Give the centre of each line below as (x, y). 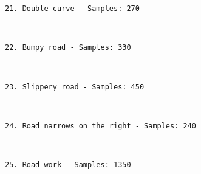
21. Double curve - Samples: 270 (72, 9)
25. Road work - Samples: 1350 (68, 165)
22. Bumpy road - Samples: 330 (68, 48)
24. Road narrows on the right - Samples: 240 (101, 126)
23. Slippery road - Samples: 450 (75, 87)
